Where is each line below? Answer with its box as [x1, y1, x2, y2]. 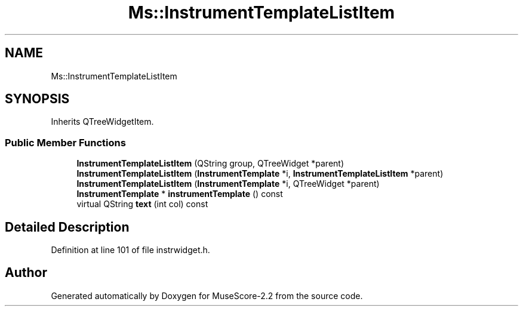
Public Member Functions [5, 136, 126, 149]
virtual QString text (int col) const [76, 199, 208, 210]
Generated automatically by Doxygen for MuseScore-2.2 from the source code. [51, 290, 363, 301]
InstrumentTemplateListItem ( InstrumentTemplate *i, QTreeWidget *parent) [76, 178, 380, 189]
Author [5, 265, 47, 281]
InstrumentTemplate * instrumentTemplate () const [76, 189, 283, 199]
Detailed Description [5, 219, 130, 235]
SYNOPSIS [5, 91, 70, 107]
